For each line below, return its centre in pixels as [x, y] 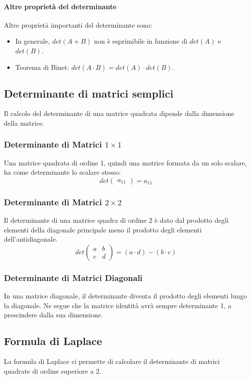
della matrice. [24, 123]
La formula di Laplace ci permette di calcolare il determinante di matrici [112, 361]
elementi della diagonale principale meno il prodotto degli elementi [103, 229]
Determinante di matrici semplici [89, 93]
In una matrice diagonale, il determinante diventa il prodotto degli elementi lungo [125, 296]
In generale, [33, 41]
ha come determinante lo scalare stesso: [63, 172]
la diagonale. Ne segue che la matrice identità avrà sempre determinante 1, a [118, 305]
